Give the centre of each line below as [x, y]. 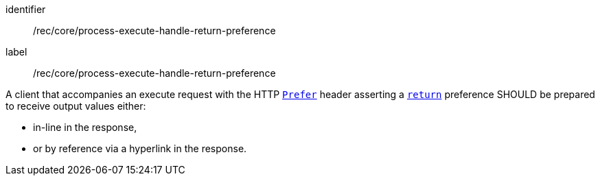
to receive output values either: [76, 106]
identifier [26, 9]
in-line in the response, [85, 127]
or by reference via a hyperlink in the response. [140, 148]
